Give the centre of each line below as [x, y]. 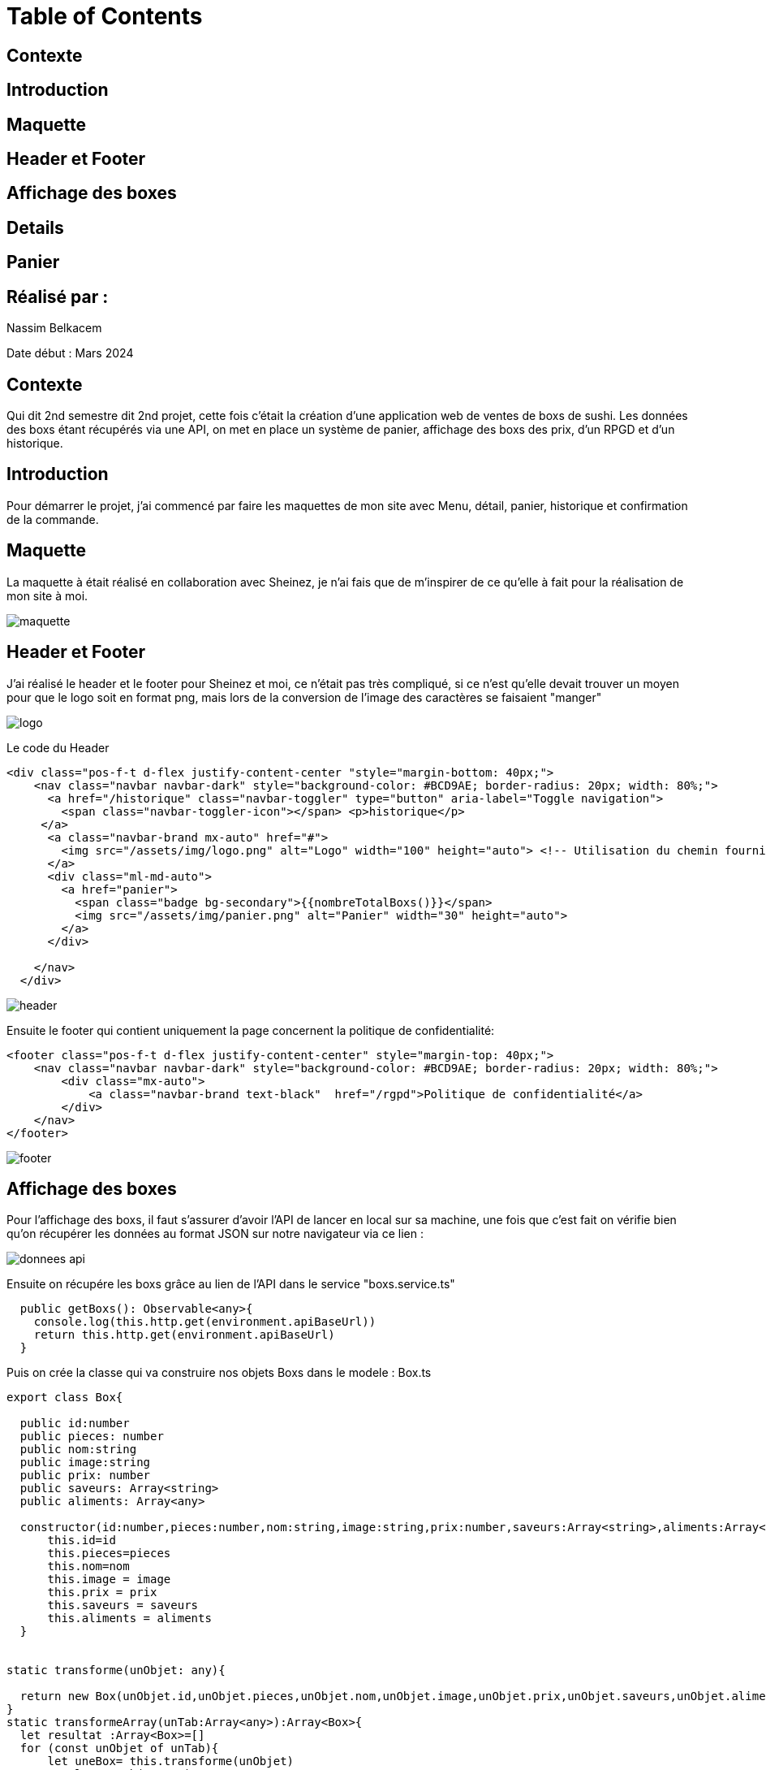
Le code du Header [58, 747]
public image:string [85, 1463]
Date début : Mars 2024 [70, 353]
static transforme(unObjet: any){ [116, 1670]
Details [35, 227]
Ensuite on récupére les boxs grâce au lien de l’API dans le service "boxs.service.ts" [231, 1284]
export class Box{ [65, 1398]
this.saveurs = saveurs [123, 1606]
